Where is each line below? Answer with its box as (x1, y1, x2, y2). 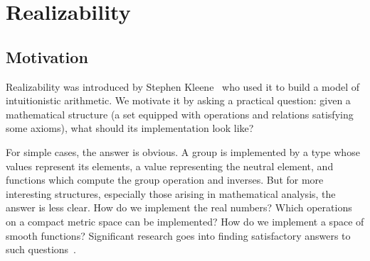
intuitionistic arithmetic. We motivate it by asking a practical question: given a (6, 93, 351, 108)
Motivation (6, 45, 88, 67)
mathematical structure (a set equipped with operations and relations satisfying (6, 106, 354, 121)
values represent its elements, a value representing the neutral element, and (6, 158, 334, 173)
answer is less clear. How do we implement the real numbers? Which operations (6, 200, 352, 215)
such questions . (6, 242, 77, 257)
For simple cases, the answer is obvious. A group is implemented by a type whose (6, 144, 360, 159)
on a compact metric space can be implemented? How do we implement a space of (6, 213, 364, 228)
